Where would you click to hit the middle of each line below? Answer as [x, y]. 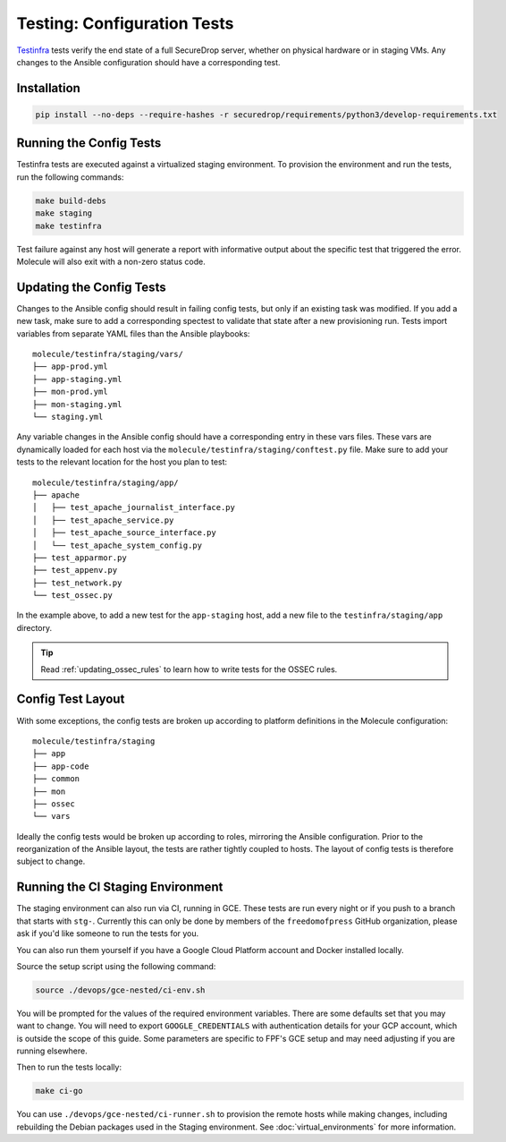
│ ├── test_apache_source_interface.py [124, 533]
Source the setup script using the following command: [116, 966]
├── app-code [61, 766]
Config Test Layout [71, 699]
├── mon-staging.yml [77, 404]
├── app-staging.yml [77, 379]
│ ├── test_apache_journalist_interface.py [134, 507]
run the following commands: [70, 177]
